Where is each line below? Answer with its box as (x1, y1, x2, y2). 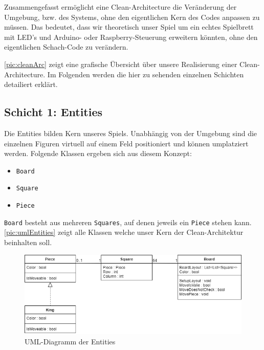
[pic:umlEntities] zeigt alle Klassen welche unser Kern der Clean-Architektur (4, 227, 244, 237)
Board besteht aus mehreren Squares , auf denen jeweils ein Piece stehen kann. (4, 216, 252, 227)
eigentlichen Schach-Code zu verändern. (4, 41, 128, 52)
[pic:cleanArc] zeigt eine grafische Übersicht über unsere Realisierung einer (4, 58, 237, 69)
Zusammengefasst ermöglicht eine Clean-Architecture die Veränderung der (4, 2, 237, 12)
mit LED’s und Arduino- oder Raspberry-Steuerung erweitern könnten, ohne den (4, 31, 258, 42)
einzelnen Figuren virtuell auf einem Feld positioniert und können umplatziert (4, 138, 249, 148)
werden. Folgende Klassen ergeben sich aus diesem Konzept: (4, 148, 192, 159)
